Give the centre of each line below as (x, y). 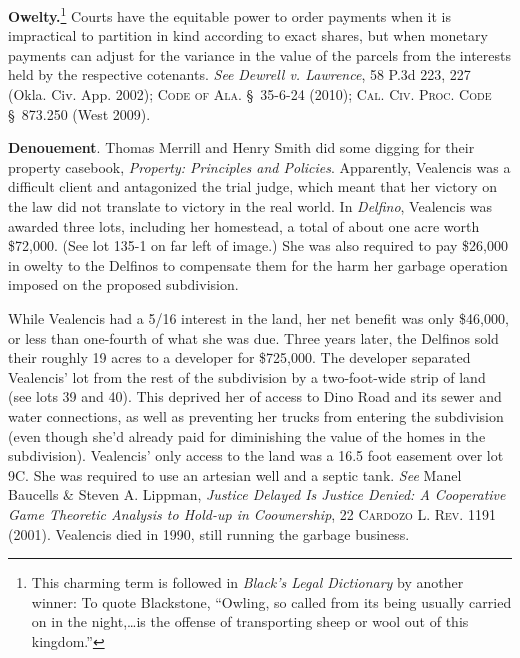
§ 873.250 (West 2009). (79, 113)
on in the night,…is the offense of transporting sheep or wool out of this (250, 621)
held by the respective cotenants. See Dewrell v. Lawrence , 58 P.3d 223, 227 (239, 74)
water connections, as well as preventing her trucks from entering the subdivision (256, 415)
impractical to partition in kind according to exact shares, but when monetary (248, 35)
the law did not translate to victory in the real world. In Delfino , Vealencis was (250, 206)
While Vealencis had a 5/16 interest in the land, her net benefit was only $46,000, (258, 317)
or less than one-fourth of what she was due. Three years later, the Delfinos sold (253, 337)
